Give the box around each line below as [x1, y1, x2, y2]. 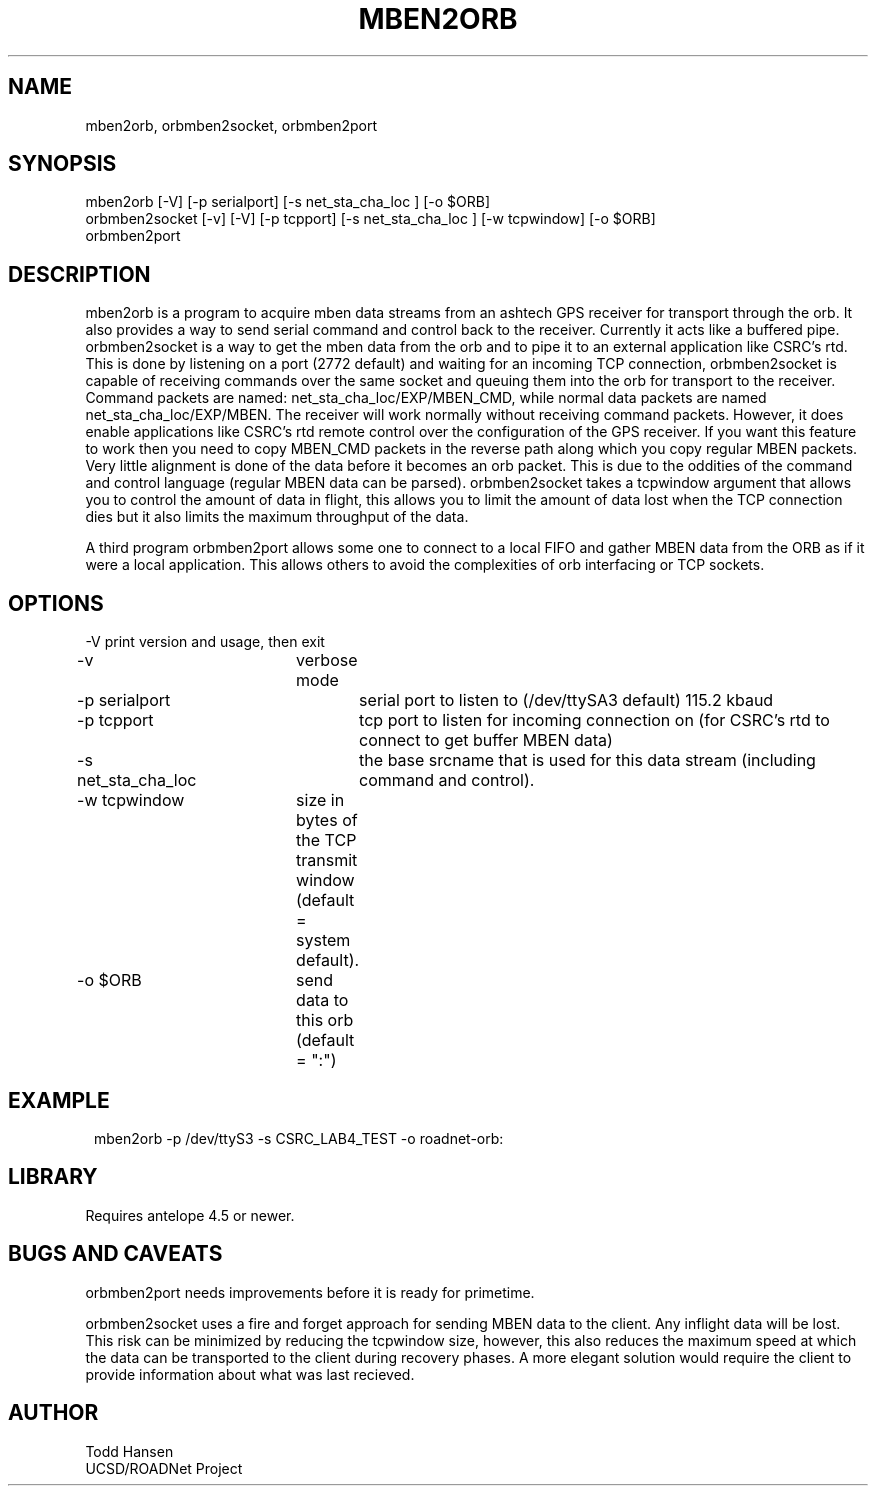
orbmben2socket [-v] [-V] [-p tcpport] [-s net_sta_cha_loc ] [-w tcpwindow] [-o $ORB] [85, 210, 656, 228]
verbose [296, 650, 358, 671]
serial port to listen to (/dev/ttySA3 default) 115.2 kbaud [359, 690, 774, 711]
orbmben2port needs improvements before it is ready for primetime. [85, 1283, 535, 1301]
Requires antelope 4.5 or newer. [85, 1206, 295, 1224]
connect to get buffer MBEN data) [359, 730, 613, 751]
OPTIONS [8, 590, 104, 616]
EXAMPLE [8, 1087, 110, 1113]
